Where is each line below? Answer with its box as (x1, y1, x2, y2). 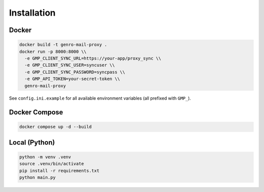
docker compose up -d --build (19, 124, 92, 129)
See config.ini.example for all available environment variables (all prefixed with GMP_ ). (9, 95, 191, 101)
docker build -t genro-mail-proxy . (19, 42, 108, 47)
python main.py (19, 175, 56, 180)
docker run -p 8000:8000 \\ (19, 49, 87, 54)
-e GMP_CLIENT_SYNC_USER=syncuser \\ (24, 63, 115, 68)
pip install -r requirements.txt (19, 168, 100, 173)
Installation (9, 7, 56, 18)
